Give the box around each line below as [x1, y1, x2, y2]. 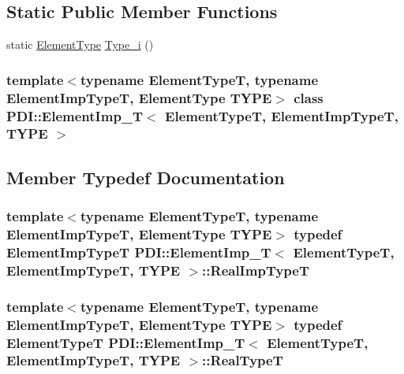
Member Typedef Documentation [6, 165, 285, 189]
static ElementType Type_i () [6, 36, 154, 53]
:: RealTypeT [202, 350, 283, 370]
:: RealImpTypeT [202, 260, 310, 280]
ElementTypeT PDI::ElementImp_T [6, 332, 245, 352]
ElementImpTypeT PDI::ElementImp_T [6, 242, 271, 261]
